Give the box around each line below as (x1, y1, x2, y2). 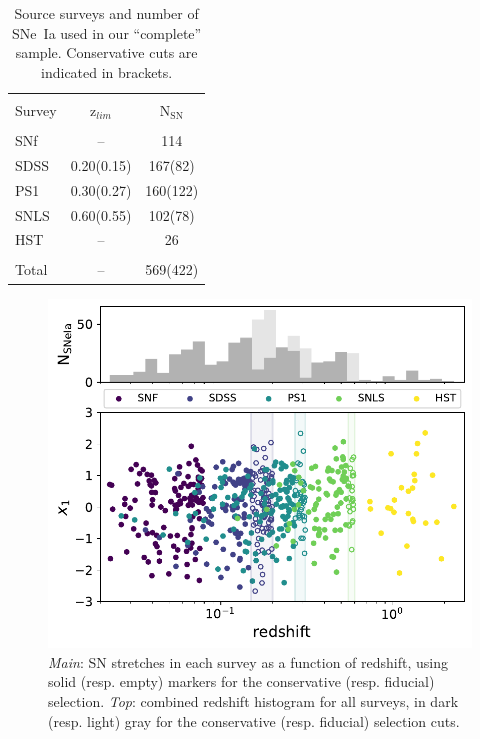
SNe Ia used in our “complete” (12, 22, 202, 43)
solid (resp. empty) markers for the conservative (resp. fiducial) (48, 671, 435, 692)
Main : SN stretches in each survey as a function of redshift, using (48, 651, 448, 672)
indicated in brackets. (41, 61, 173, 82)
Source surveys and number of (14, 3, 199, 23)
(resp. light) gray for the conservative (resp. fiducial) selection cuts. (48, 710, 460, 731)
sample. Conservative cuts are (15, 42, 198, 63)
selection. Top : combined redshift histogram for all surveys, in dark (48, 691, 459, 712)
